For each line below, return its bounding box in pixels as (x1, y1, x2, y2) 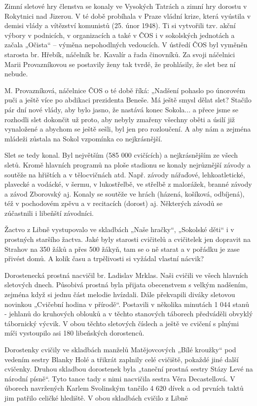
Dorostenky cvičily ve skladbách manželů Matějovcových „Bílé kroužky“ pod (4, 344, 236, 354)
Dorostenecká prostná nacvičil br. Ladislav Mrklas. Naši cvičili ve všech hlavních (4, 270, 248, 280)
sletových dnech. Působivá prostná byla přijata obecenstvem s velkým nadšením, (4, 279, 248, 290)
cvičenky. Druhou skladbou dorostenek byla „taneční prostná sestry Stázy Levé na (4, 364, 253, 374)
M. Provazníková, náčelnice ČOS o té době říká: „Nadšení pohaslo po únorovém (4, 85, 246, 95)
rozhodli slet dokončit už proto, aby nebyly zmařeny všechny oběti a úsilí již (4, 114, 235, 124)
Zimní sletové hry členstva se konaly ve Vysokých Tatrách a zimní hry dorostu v (4, 1, 247, 11)
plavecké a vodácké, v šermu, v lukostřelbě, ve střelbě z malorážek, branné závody (4, 179, 252, 189)
